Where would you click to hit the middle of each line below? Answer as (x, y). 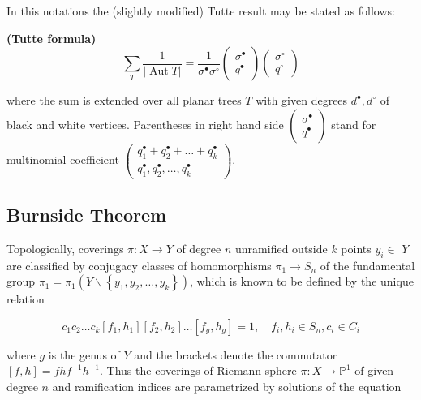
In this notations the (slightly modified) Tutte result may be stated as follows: (201, 11)
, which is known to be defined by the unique (302, 281)
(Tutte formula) (52, 38)
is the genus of (84, 354)
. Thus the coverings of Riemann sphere (198, 370)
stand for (354, 124)
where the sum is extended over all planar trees (124, 100)
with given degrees (302, 100)
